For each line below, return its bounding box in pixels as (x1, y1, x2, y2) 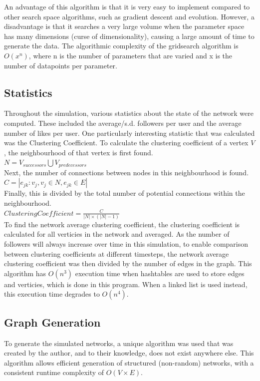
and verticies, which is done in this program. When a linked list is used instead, (4, 279, 248, 289)
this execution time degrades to (4, 289, 100, 299)
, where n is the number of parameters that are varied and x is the (28, 50, 233, 60)
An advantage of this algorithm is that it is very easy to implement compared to (4, 1, 250, 11)
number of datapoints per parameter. (4, 60, 117, 70)
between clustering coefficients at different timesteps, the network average (4, 248, 229, 259)
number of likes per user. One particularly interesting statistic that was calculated (4, 127, 255, 138)
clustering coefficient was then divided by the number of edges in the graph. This (4, 258, 252, 269)
